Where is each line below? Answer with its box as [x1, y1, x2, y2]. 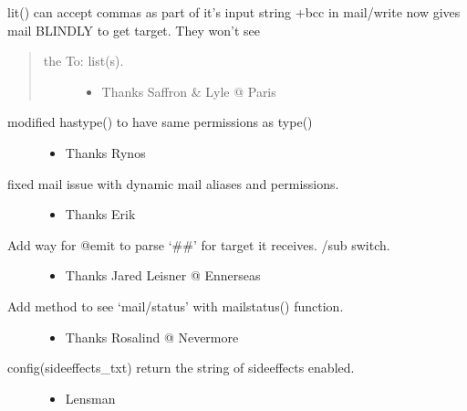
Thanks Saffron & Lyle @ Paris [101, 81, 276, 100]
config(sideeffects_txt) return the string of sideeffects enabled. [7, 358, 355, 377]
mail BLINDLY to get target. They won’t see [7, 20, 260, 39]
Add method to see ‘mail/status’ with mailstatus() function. [7, 296, 344, 315]
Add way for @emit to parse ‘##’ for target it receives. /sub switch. [7, 235, 390, 254]
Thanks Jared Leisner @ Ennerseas [65, 266, 261, 285]
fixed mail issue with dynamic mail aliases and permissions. [7, 174, 339, 193]
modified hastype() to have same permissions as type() [7, 112, 313, 132]
